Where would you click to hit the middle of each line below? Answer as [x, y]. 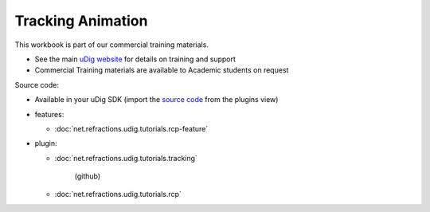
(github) [88, 176]
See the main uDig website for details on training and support [135, 59]
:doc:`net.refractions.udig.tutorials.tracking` [126, 158]
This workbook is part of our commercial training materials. [111, 45]
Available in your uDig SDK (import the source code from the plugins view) [156, 100]
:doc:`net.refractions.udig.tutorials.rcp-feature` [131, 128]
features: [49, 114]
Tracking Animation [81, 21]
